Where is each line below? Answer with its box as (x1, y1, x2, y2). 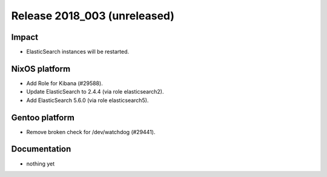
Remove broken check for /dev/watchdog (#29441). (26, 128, 156, 135)
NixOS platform (11, 63, 71, 74)
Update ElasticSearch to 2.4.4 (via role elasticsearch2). (26, 88, 164, 95)
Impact (11, 32, 39, 42)
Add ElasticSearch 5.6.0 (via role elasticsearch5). (26, 97, 149, 104)
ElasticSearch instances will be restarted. (26, 48, 130, 56)
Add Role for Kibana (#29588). (26, 79, 103, 87)
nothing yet (26, 160, 55, 167)
